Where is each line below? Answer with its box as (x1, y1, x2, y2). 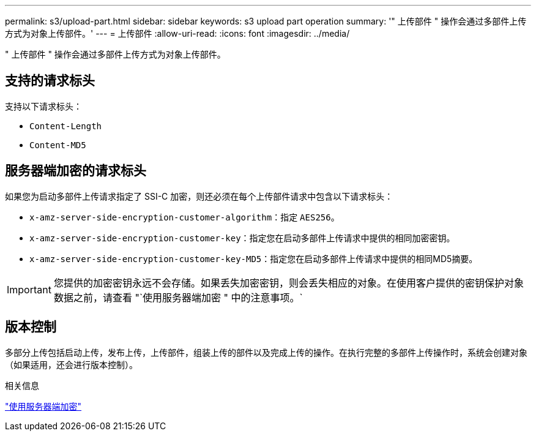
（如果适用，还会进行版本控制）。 (5, 359, 138, 370)
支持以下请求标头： (5, 100, 82, 111)
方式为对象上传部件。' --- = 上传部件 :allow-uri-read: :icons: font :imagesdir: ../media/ (5, 28, 350, 39)
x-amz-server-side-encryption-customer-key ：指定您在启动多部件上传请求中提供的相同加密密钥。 (29, 232, 455, 243)
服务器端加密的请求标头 (5, 163, 146, 179)
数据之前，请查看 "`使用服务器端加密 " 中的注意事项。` (53, 291, 303, 304)
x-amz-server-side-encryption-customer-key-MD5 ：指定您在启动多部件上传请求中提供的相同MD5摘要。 (29, 253, 478, 264)
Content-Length (29, 121, 102, 131)
